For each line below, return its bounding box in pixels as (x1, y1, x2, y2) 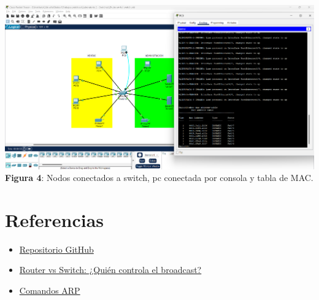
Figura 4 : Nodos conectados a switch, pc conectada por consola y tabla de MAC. (5, 171, 313, 184)
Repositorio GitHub (19, 242, 94, 255)
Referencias (5, 207, 104, 232)
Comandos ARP (19, 284, 80, 297)
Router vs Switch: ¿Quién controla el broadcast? (19, 263, 202, 276)
